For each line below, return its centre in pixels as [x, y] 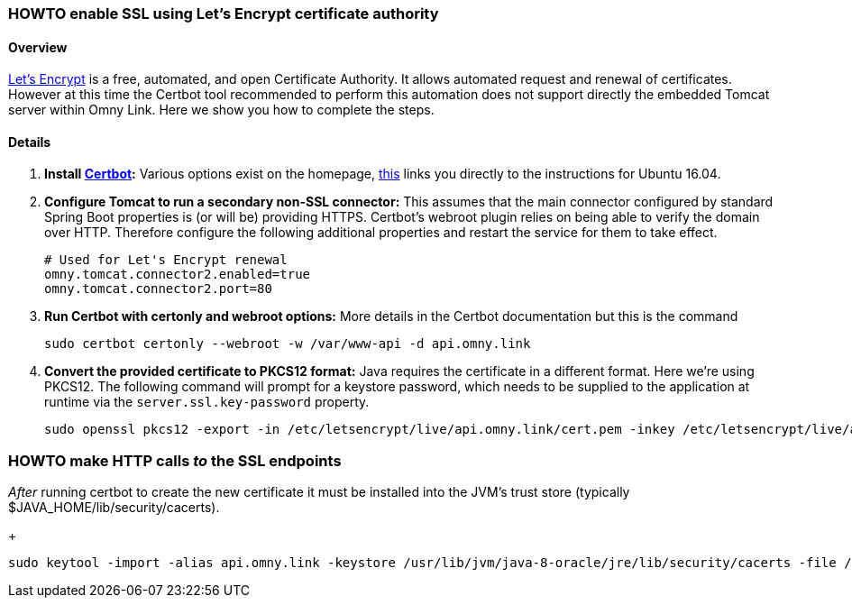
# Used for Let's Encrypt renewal [166, 260]
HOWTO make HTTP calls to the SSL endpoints [175, 460]
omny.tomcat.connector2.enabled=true [178, 275]
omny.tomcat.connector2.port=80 [158, 289]
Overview [38, 47]
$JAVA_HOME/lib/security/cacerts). [114, 508]
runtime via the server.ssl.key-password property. [207, 402]
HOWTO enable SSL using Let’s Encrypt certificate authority [224, 14]
